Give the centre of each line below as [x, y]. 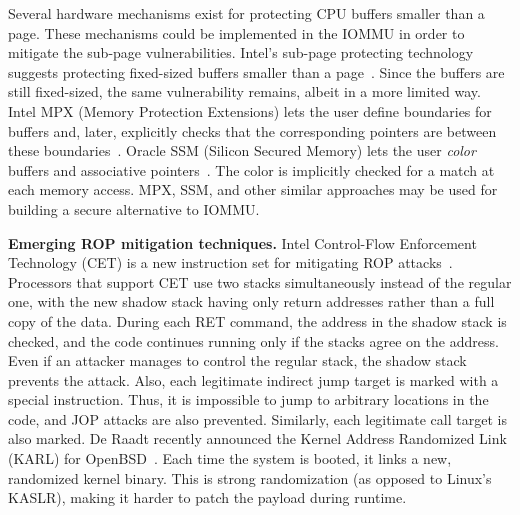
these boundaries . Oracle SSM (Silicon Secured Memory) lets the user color [242, 150]
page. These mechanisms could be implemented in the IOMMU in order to [236, 32]
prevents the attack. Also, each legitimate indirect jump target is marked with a [253, 379]
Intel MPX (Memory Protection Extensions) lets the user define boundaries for [250, 110]
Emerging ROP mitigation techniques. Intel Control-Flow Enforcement [242, 242]
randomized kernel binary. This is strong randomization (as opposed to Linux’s [250, 477]
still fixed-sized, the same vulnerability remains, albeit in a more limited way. [244, 91]
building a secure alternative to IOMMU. [134, 208]
